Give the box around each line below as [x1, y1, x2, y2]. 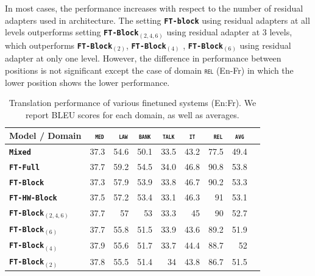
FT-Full [9, 163, 40, 172]
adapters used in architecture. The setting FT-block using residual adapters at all [5, 13, 310, 26]
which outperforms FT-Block [5, 38, 113, 51]
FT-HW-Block [9, 193, 57, 202]
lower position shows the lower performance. [5, 76, 170, 88]
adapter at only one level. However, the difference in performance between [5, 52, 281, 65]
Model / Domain [9, 129, 82, 142]
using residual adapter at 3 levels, [166, 26, 292, 38]
